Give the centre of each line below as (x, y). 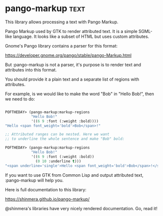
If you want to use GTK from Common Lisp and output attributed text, (74, 175)
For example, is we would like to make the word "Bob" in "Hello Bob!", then (80, 94)
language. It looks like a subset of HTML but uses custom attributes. (81, 36)
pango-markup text (45, 8)
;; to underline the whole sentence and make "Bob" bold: (65, 139)
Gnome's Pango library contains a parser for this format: (61, 46)
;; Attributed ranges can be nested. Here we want (57, 134)
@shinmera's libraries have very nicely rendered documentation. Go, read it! (81, 208)
